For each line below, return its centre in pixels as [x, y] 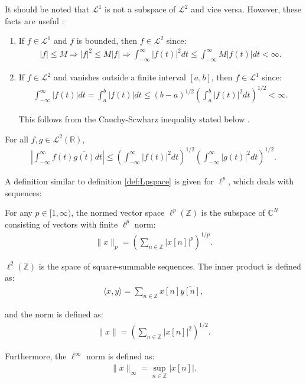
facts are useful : [35, 20]
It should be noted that [47, 9]
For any [19, 212]
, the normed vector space [118, 212]
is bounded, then [107, 40]
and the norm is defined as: [54, 314]
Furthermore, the [36, 356]
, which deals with [261, 181]
